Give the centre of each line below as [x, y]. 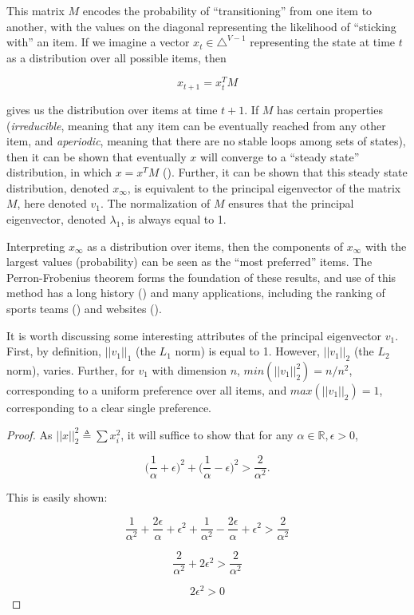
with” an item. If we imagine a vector [98, 42]
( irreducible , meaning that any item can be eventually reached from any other [196, 125]
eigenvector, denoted [56, 219]
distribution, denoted [58, 187]
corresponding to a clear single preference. [109, 408]
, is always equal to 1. [173, 219]
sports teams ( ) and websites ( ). [84, 309]
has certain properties [330, 109]
